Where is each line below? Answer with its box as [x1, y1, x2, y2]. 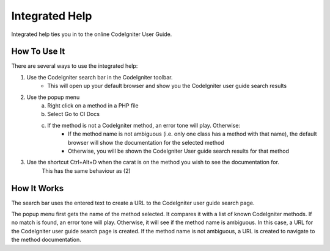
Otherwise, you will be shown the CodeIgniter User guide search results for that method [68, 147, 290, 155]
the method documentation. [11, 236, 82, 244]
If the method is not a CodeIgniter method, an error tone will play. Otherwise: [47, 122, 241, 129]
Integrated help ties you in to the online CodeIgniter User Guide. [11, 31, 172, 38]
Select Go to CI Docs [47, 111, 100, 118]
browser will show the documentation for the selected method [68, 139, 224, 146]
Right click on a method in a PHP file [47, 102, 139, 109]
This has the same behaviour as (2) [42, 167, 131, 174]
